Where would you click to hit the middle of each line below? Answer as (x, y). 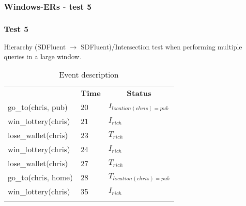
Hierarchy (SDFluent (35, 47)
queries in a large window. (43, 56)
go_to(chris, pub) (38, 107)
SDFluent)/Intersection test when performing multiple (161, 47)
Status (139, 93)
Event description (89, 75)
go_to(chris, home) (40, 177)
